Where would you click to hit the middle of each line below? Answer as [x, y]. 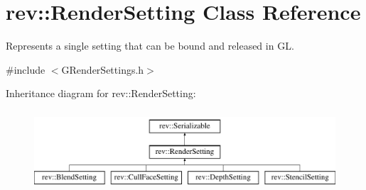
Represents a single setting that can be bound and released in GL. [150, 46]
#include [26, 69]
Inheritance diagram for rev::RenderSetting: [101, 93]
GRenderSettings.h [103, 69]
